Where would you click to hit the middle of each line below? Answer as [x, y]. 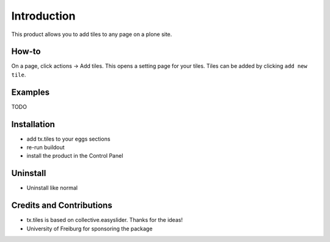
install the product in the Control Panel [75, 156]
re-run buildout [46, 147]
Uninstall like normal [52, 188]
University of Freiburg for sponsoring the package [90, 229]
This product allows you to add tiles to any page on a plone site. [92, 34]
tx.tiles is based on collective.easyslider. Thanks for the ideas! [105, 220]
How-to [26, 52]
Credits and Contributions [62, 206]
